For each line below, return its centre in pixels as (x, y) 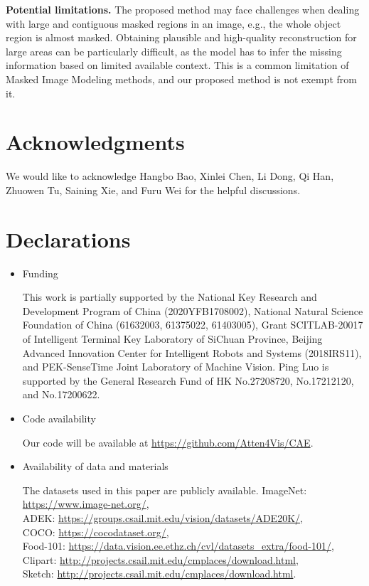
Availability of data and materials (95, 466)
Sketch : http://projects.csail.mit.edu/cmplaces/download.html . (159, 574)
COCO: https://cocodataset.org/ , (96, 532)
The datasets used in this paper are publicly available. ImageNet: (165, 490)
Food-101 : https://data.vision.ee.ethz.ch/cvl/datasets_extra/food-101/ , (178, 546)
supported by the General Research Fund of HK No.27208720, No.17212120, (188, 380)
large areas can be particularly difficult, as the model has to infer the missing (174, 51)
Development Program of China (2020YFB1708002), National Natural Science (193, 310)
